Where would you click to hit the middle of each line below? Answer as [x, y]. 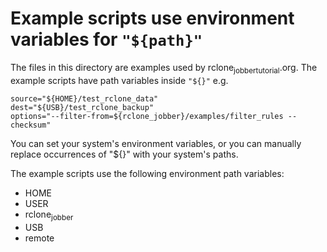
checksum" [31, 125]
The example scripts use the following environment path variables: [147, 173]
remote [39, 238]
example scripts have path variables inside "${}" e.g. [119, 80]
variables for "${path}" [106, 39]
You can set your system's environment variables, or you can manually [156, 143]
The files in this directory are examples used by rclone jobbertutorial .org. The [164, 68]
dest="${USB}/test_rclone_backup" [82, 107]
